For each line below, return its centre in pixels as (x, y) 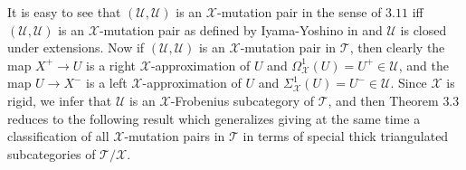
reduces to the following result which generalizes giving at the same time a (214, 118)
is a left (107, 83)
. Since (409, 83)
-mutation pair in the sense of (300, 12)
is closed (423, 29)
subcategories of (52, 153)
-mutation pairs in (175, 136)
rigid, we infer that (60, 100)
